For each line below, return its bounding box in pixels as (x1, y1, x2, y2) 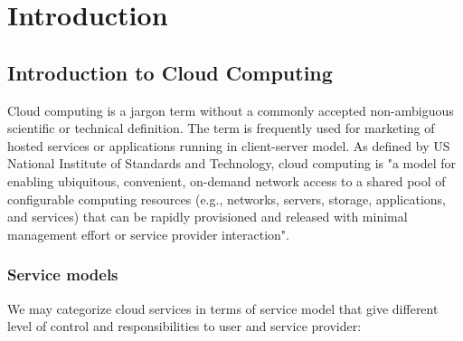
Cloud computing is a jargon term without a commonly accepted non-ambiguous (7, 100, 454, 119)
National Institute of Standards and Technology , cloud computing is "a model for (7, 154, 457, 173)
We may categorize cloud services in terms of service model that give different (7, 298, 439, 317)
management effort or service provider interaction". (7, 224, 289, 243)
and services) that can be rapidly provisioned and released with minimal (7, 207, 408, 226)
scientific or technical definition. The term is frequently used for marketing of (7, 118, 435, 137)
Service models (7, 263, 118, 286)
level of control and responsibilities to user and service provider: (7, 317, 362, 336)
